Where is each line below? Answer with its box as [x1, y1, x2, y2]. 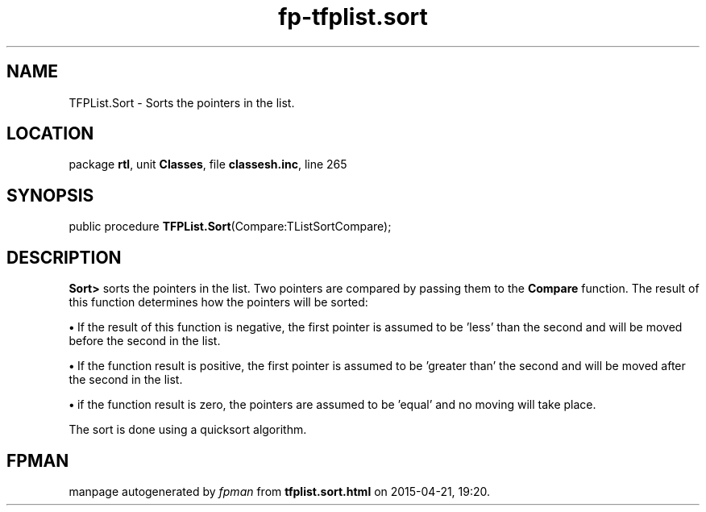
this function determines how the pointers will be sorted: [69, 295, 368, 310]
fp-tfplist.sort [278, 3, 428, 31]
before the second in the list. [69, 334, 221, 348]
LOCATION [6, 123, 94, 144]
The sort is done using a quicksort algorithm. [69, 423, 307, 437]
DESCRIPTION [6, 247, 122, 268]
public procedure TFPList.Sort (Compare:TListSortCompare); [69, 219, 392, 234]
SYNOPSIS [6, 185, 94, 206]
